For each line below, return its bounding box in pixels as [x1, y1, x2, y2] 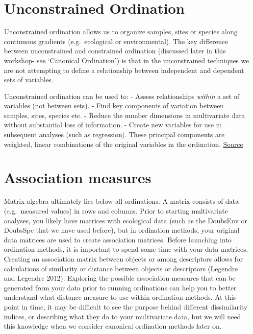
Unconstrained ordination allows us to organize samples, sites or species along [4, 26, 238, 37]
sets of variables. [4, 74, 53, 85]
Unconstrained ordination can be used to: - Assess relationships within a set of [4, 91, 240, 101]
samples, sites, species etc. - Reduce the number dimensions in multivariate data [4, 110, 245, 120]
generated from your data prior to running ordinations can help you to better [4, 282, 237, 292]
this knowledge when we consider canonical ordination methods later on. [4, 321, 222, 331]
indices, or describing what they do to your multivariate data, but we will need [4, 311, 241, 321]
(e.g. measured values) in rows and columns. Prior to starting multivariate [4, 205, 228, 215]
